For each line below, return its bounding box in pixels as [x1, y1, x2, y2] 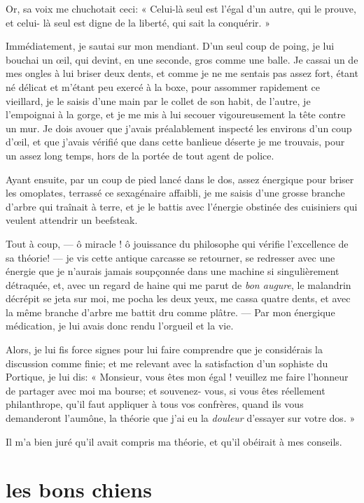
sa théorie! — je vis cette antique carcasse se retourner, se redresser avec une [6, 250, 335, 264]
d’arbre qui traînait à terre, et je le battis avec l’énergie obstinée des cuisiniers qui [6, 199, 358, 213]
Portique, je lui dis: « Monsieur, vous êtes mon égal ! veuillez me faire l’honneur [6, 369, 349, 384]
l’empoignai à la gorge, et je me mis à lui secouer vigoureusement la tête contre [6, 107, 346, 122]
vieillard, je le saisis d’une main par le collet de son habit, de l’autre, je [6, 93, 311, 108]
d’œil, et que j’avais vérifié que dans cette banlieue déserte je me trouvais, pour [6, 134, 345, 149]
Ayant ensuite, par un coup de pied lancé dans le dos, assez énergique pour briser [6, 171, 354, 186]
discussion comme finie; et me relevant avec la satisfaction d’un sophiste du [6, 355, 328, 370]
